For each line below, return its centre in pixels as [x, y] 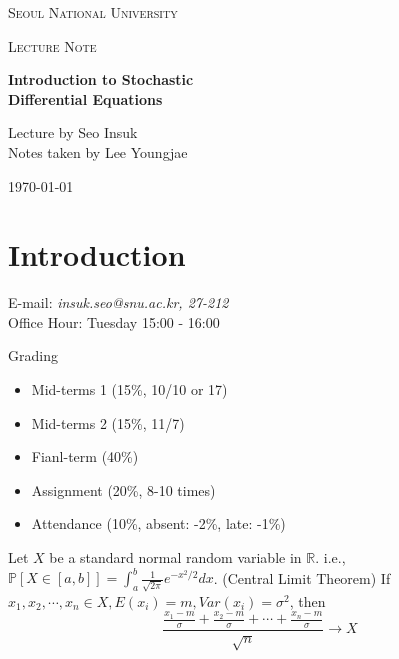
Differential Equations [85, 98]
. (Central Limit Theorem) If [302, 577]
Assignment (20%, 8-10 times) [123, 489]
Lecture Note [52, 45]
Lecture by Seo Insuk [73, 132]
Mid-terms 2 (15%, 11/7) [108, 422]
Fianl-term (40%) [85, 456]
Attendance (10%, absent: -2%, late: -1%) [158, 523]
